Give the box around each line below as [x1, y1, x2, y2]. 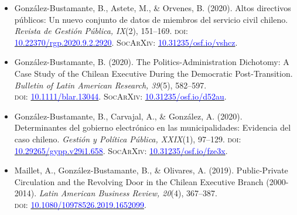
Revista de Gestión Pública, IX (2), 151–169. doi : [14, 25, 188, 37]
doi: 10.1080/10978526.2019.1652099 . [14, 198, 146, 210]
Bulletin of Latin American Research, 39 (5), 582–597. [14, 79, 207, 91]
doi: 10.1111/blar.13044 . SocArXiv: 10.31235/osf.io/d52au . [14, 90, 227, 103]
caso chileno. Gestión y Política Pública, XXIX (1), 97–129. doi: [14, 132, 241, 145]
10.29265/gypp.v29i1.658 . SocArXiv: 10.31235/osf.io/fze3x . [14, 144, 228, 156]
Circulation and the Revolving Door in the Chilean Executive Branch [14, 175, 264, 187]
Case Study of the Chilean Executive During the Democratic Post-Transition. [14, 67, 293, 79]
